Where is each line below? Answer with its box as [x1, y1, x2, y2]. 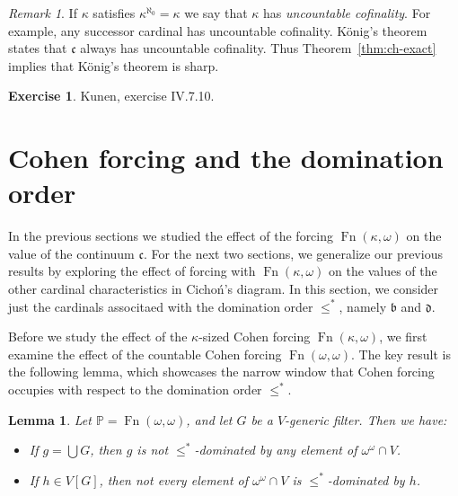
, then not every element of [99, 470, 249, 489]
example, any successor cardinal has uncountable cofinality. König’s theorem [8, 21, 427, 40]
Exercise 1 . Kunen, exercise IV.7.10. [8, 86, 215, 105]
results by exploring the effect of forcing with [8, 261, 256, 280]
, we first [379, 327, 427, 346]
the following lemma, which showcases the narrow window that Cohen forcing [8, 362, 435, 381]
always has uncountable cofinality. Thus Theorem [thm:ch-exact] [80, 39, 436, 58]
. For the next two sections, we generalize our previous [143, 244, 443, 262]
